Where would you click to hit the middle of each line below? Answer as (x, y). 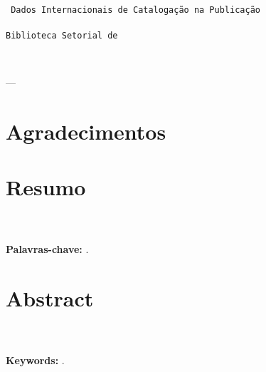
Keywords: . (35, 360)
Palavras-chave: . (47, 249)
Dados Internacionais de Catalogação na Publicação (135, 10)
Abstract (50, 298)
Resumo (46, 187)
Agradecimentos (86, 131)
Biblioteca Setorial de (62, 35)
